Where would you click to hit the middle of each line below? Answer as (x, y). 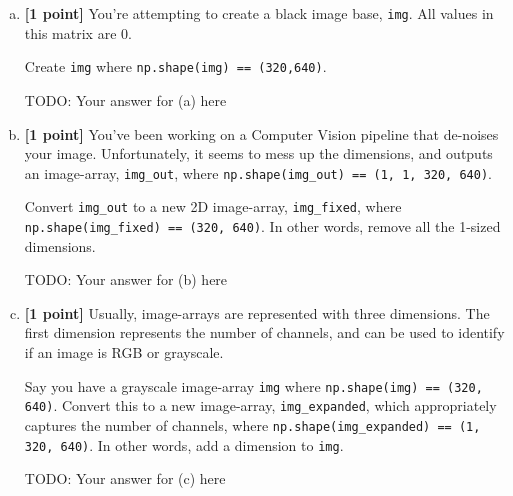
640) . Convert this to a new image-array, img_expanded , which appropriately (260, 405)
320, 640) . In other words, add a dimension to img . (184, 444)
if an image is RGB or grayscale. (124, 352)
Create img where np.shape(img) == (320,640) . (175, 66)
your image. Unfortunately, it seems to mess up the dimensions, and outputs (258, 153)
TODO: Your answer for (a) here (125, 99)
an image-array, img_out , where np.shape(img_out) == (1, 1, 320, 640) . (258, 172)
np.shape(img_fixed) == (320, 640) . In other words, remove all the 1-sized (262, 226)
